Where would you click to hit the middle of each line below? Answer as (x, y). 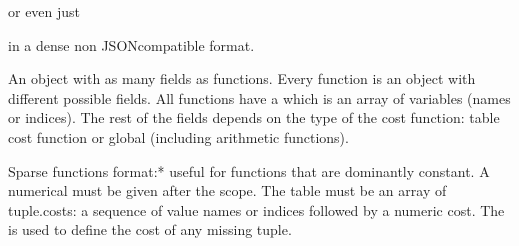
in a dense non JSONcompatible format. (131, 44)
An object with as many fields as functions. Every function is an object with (242, 78)
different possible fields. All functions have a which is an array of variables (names (259, 97)
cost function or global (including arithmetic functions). (178, 136)
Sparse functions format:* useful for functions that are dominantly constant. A (249, 170)
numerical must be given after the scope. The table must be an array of (227, 190)
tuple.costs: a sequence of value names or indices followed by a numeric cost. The (256, 209)
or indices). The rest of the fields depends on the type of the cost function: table (254, 117)
